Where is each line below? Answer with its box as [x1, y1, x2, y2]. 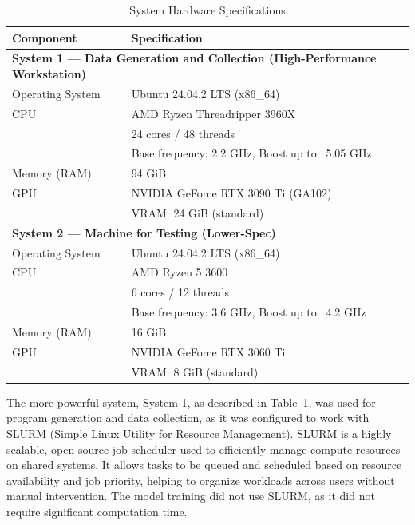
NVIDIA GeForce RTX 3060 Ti [131, 343, 286, 360]
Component [12, 29, 77, 46]
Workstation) [12, 66, 86, 82]
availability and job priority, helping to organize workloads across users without [6, 471, 395, 488]
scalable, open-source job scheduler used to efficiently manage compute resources [6, 440, 401, 457]
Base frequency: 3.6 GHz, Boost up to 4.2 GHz [131, 304, 366, 320]
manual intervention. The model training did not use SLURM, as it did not [6, 487, 375, 504]
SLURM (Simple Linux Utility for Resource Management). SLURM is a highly [6, 424, 392, 441]
